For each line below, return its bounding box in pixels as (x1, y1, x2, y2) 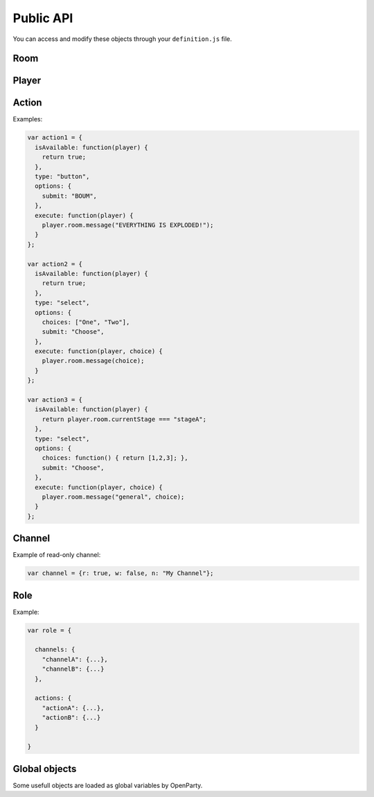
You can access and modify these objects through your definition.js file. (12, 35, 232, 43)
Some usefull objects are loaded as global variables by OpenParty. (12, 781, 203, 789)
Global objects (12, 763, 77, 775)
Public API (12, 10, 73, 26)
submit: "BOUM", (42, 191, 97, 200)
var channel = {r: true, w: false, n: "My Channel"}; (27, 569, 214, 577)
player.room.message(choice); (42, 357, 145, 365)
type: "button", (35, 173, 90, 180)
